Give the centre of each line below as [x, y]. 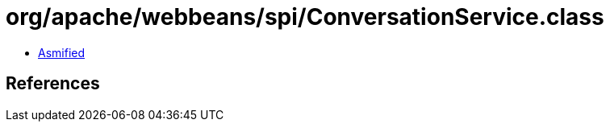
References [53, 84]
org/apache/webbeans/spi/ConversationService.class [305, 17]
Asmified [62, 52]
